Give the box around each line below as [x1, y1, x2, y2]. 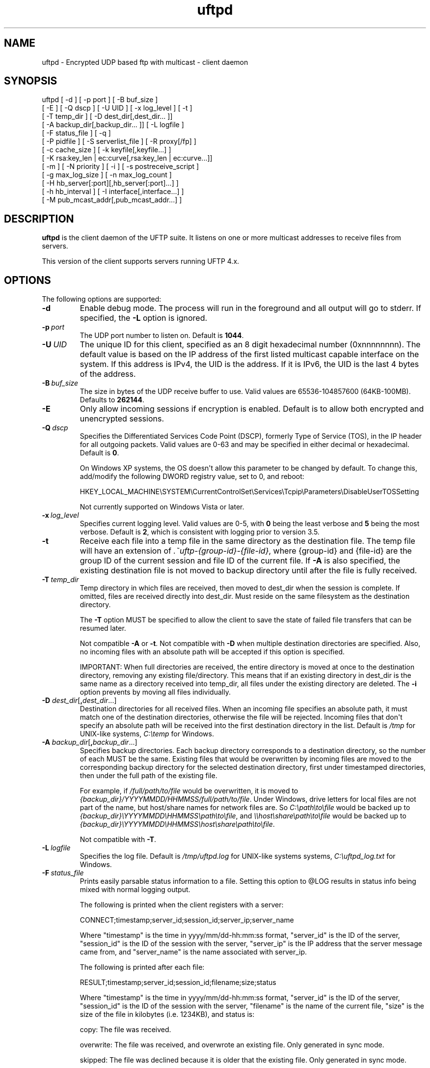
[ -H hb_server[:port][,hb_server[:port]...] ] [42, 179, 179, 188]
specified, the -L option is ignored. [80, 313, 208, 323]
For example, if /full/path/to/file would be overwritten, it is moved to [80, 787, 298, 795]
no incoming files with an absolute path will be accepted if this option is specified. [80, 647, 345, 656]
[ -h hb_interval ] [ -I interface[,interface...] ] [42, 187, 184, 196]
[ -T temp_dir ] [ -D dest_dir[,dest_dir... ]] [42, 112, 173, 121]
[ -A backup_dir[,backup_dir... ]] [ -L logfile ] [42, 120, 184, 129]
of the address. [80, 369, 136, 379]
